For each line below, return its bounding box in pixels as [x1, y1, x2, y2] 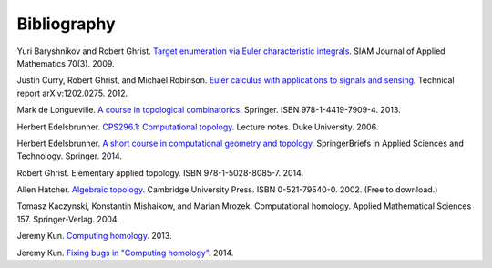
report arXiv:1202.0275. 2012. [16, 88, 128, 98]
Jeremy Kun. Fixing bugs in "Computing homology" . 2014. [16, 247, 234, 258]
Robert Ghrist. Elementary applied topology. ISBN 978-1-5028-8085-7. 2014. [16, 167, 304, 178]
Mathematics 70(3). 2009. [16, 57, 115, 68]
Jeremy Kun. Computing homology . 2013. [16, 231, 172, 242]
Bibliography [16, 14, 116, 34]
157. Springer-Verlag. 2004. [16, 213, 120, 224]
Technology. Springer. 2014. [16, 150, 123, 161]
